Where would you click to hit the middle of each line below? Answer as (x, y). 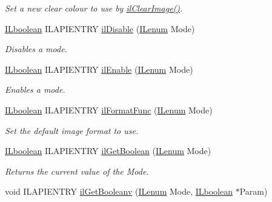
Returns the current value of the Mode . (77, 171)
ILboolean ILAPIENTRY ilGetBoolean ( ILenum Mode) (108, 151)
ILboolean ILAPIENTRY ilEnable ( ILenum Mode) (99, 69)
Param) (254, 191)
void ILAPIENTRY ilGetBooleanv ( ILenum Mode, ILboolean (119, 191)
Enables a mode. (35, 89)
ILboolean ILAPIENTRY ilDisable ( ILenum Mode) (100, 28)
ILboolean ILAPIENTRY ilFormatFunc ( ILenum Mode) (109, 109)
